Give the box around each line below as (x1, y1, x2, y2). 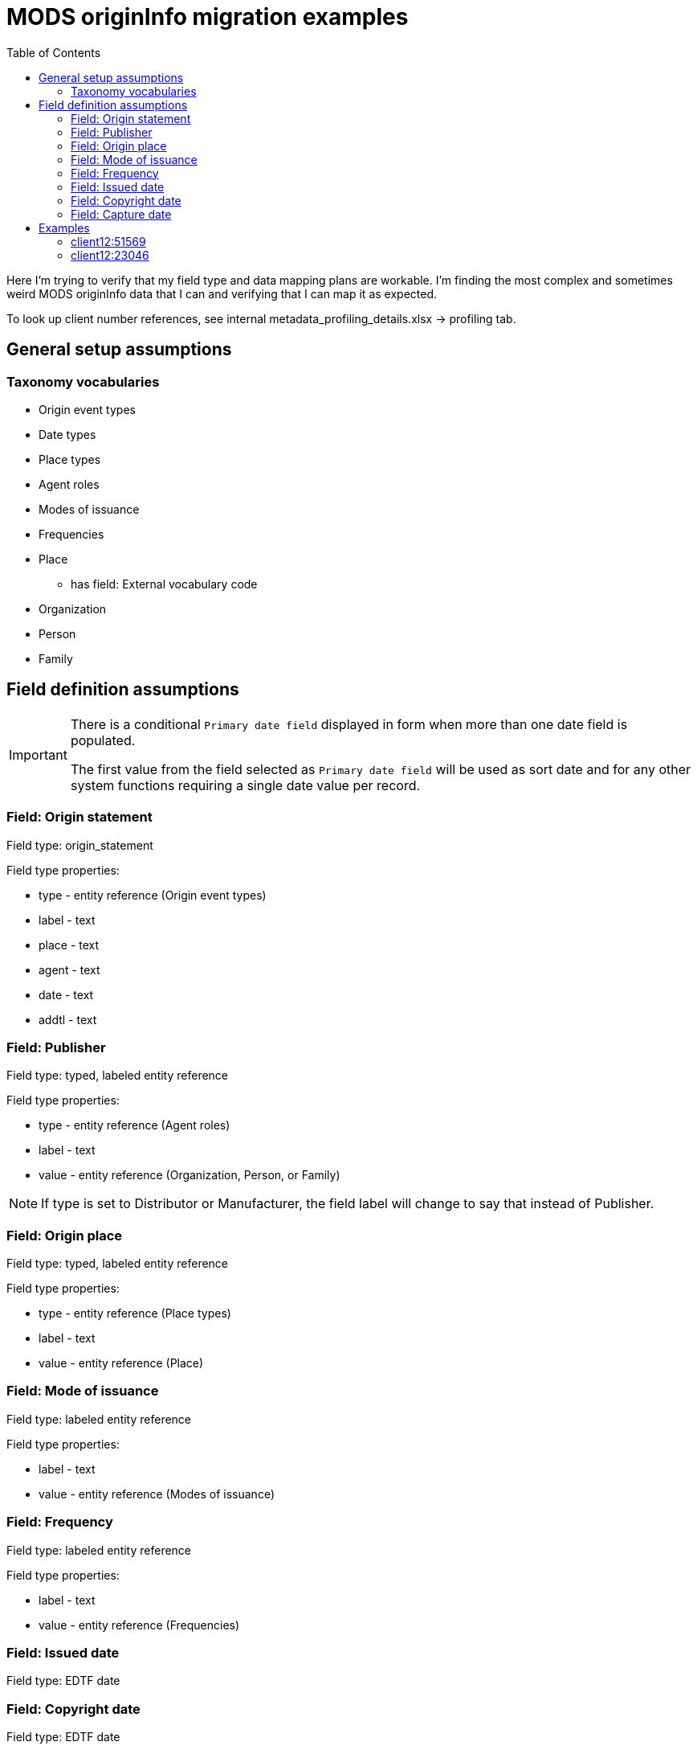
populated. (70, 732, 136, 748)
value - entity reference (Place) (39, 1356, 204, 1371)
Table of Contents (6, 45, 101, 59)
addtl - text (39, 1012, 97, 1027)
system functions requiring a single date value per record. (70, 777, 421, 793)
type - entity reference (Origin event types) (39, 887, 267, 902)
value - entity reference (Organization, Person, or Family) (39, 1168, 340, 1182)
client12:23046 (71, 248, 149, 262)
